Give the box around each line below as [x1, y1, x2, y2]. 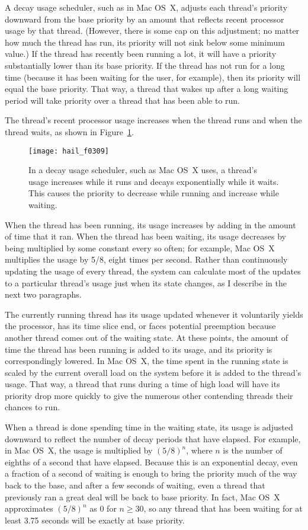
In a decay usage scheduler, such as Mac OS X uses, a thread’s [28, 164, 257, 176]
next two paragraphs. [5, 288, 82, 301]
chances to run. [5, 401, 60, 413]
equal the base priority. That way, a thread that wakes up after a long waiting [5, 82, 288, 95]
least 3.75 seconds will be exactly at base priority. [5, 513, 185, 526]
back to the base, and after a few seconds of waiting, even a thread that [5, 479, 265, 491]
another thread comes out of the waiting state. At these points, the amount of [5, 331, 288, 343]
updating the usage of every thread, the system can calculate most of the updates [5, 264, 301, 277]
